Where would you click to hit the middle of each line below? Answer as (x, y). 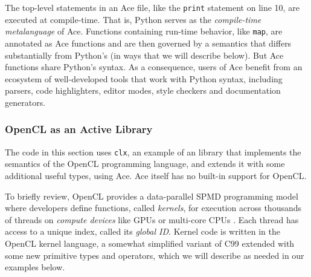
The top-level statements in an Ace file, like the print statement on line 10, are (152, 7)
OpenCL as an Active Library (79, 129)
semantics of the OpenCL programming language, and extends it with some (145, 164)
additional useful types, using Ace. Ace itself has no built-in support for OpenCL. (156, 175)
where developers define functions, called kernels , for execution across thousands (153, 208)
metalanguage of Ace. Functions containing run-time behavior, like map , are (144, 31)
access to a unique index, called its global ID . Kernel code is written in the (143, 231)
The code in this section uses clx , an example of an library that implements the (153, 152)
